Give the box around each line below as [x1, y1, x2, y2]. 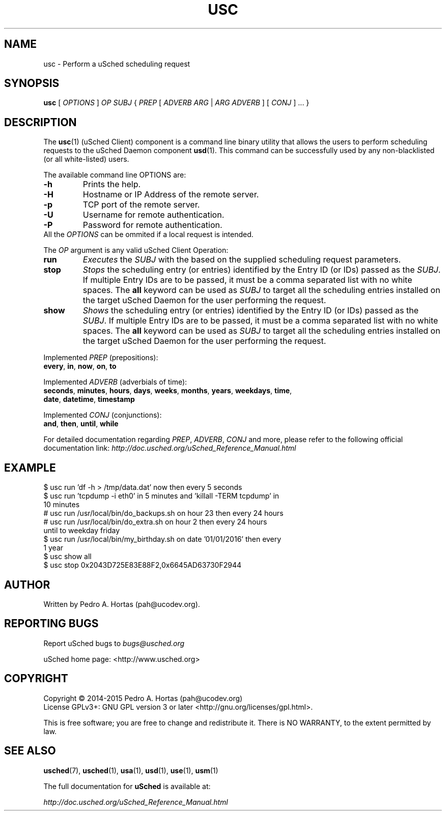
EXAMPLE [4, 461, 56, 474]
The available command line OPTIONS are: [43, 170, 186, 180]
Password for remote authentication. [82, 220, 222, 230]
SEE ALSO [4, 744, 56, 758]
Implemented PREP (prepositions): [43, 353, 158, 362]
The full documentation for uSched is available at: [43, 781, 211, 791]
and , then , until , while [43, 419, 119, 428]
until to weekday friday [43, 526, 120, 535]
